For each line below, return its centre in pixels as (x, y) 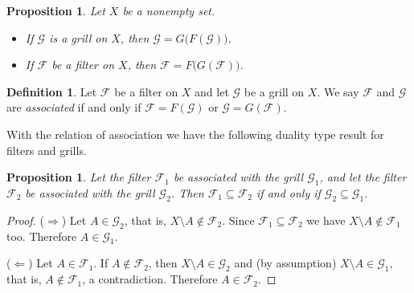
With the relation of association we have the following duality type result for (195, 134)
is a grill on (78, 37)
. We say (338, 91)
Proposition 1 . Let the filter (79, 177)
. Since (238, 220)
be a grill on (274, 91)
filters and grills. (47, 150)
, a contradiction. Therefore (150, 279)
